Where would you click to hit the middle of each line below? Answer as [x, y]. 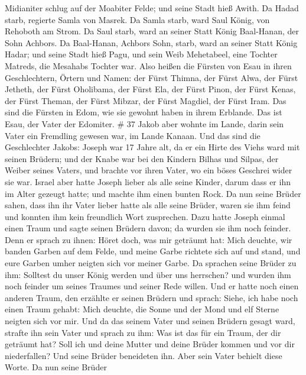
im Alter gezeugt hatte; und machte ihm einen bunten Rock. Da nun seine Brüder [153, 193]
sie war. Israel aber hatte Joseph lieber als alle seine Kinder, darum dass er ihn [148, 181]
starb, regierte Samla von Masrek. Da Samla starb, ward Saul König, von [137, 19]
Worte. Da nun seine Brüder [56, 367]
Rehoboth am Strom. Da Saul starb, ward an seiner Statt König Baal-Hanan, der [152, 31]
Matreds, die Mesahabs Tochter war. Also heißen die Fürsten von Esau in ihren [148, 65]
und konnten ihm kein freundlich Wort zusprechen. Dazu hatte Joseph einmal [145, 216]
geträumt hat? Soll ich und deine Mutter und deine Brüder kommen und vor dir [150, 344]
